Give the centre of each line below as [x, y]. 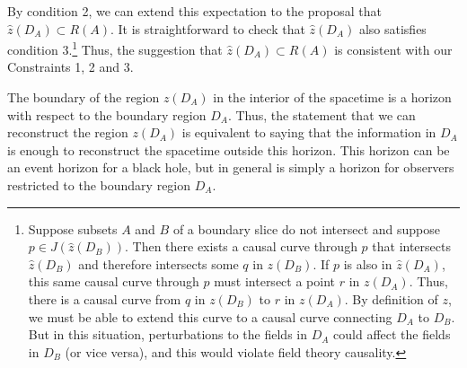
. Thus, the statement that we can [322, 114]
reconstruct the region [68, 132]
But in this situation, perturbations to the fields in [167, 334]
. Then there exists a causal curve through [241, 246]
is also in [368, 263]
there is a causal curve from [105, 298]
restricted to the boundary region [99, 185]
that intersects [411, 246]
